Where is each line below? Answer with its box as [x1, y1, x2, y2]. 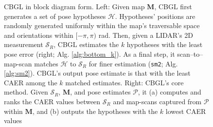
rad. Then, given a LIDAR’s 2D [98, 30, 193, 40]
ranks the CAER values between [4, 96, 101, 106]
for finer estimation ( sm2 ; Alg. [89, 58, 178, 68]
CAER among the [4, 77, 57, 87]
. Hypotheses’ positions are [115, 11, 195, 21]
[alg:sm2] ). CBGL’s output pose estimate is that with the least [4, 68, 191, 78]
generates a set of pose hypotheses [4, 11, 106, 21]
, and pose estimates [70, 87, 131, 97]
